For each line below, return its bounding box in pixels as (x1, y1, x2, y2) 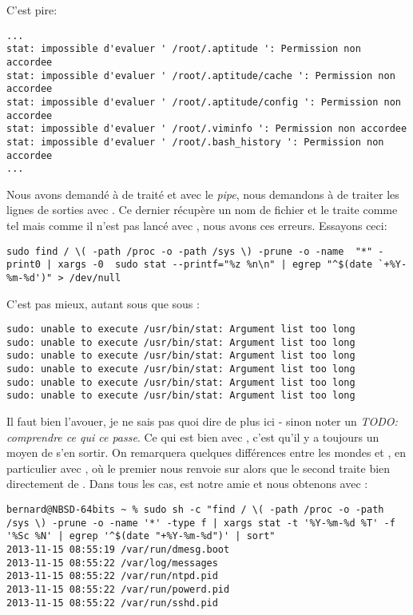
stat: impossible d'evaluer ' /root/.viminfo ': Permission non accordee (6, 123, 407, 135)
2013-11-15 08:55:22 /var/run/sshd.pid (6, 597, 218, 609)
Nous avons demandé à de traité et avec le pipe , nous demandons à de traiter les (6, 185, 399, 202)
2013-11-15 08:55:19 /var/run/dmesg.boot (6, 544, 230, 556)
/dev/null (69, 272, 121, 284)
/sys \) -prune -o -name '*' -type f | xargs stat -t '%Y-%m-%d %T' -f (6, 517, 395, 529)
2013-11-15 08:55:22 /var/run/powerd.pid (6, 584, 230, 595)
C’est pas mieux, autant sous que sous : (6, 295, 200, 311)
